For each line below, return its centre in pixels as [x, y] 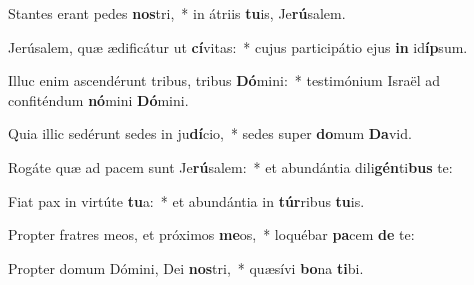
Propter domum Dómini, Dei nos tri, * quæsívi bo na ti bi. [186, 267]
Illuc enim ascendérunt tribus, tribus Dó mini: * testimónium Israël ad [224, 80]
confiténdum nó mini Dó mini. [98, 99]
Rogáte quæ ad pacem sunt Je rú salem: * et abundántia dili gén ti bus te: [230, 166]
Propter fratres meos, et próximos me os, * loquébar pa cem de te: [211, 234]
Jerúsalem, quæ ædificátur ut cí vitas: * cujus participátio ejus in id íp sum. [238, 46]
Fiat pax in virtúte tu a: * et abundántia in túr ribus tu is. [186, 200]
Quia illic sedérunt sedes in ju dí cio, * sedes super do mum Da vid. [210, 133]
